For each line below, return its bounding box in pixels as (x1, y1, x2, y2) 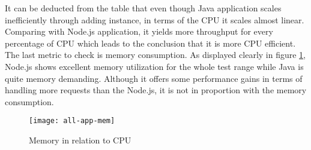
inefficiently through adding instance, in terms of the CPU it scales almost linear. (5, 13, 304, 26)
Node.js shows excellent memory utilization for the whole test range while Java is (5, 60, 304, 72)
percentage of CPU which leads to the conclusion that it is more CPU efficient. (5, 36, 296, 49)
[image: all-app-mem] (29, 117, 115, 125)
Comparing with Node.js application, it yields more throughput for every (5, 25, 273, 38)
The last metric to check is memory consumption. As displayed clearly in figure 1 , (5, 48, 306, 61)
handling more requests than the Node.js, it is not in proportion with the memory (5, 84, 307, 96)
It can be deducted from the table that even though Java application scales (5, 2, 282, 14)
